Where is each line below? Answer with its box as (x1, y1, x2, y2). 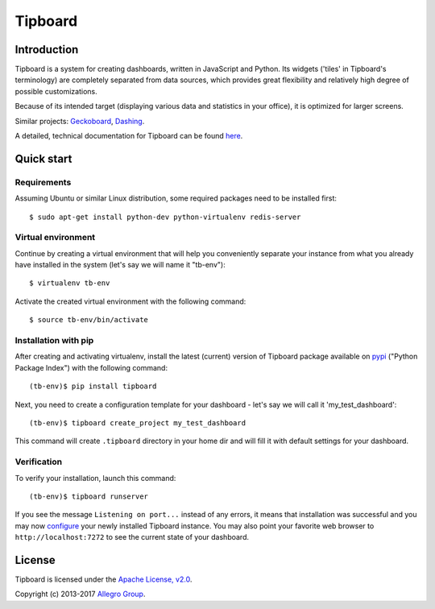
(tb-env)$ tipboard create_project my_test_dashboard (29, 418, 246, 427)
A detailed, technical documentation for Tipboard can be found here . (14, 131, 243, 141)
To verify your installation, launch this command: (14, 473, 176, 483)
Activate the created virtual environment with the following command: (14, 296, 246, 306)
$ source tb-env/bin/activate (29, 315, 149, 325)
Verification (14, 456, 63, 467)
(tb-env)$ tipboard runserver (29, 491, 149, 501)
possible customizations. (14, 86, 98, 96)
